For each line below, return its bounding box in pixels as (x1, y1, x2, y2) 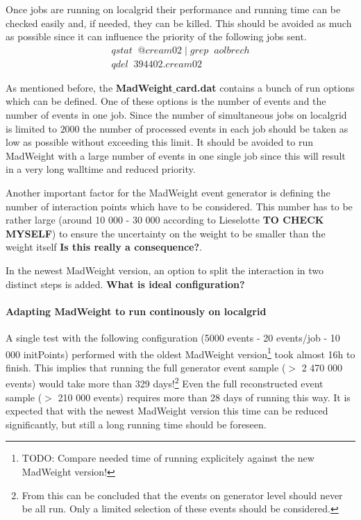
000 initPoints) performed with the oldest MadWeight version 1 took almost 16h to (6, 344, 355, 361)
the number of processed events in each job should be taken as (83, 121, 349, 135)
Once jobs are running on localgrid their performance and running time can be (6, 2, 341, 16)
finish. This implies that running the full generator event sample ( (6, 360, 286, 374)
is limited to (6, 121, 57, 135)
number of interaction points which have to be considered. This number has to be (6, 199, 353, 213)
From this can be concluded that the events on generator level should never (22, 487, 343, 502)
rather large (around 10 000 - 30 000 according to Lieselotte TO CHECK (6, 212, 324, 227)
